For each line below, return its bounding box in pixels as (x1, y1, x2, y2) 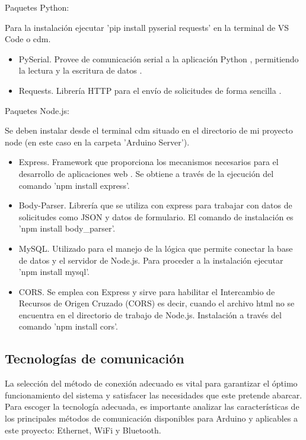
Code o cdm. (5, 33, 51, 45)
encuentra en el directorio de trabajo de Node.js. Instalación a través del (18, 308, 282, 321)
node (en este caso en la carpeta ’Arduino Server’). (5, 135, 190, 148)
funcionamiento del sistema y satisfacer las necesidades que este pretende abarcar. (5, 388, 302, 401)
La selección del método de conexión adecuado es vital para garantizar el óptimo (5, 377, 298, 390)
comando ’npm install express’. (18, 179, 130, 191)
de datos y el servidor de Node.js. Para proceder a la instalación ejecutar (18, 254, 283, 266)
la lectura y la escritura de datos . (18, 64, 142, 77)
